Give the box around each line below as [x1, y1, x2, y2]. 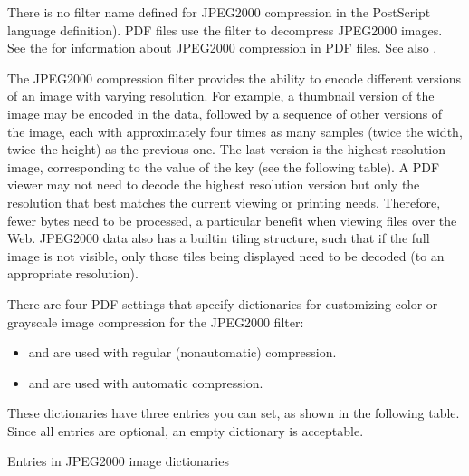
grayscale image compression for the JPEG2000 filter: [7, 312, 304, 331]
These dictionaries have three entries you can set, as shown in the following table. [7, 403, 460, 423]
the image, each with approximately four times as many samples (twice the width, [7, 121, 463, 141]
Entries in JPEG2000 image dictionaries [7, 452, 229, 471]
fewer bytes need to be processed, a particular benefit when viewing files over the [7, 210, 457, 229]
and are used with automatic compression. [28, 373, 263, 392]
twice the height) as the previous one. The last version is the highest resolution [7, 140, 446, 159]
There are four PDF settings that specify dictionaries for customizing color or [7, 294, 438, 313]
